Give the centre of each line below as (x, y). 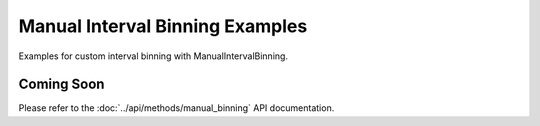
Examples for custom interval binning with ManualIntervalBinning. (153, 56)
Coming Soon (61, 84)
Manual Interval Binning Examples (163, 26)
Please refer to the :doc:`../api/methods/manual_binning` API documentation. (176, 108)
